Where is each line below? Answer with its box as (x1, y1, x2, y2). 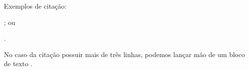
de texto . (4, 58, 33, 69)
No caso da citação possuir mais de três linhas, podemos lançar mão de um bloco (4, 49, 245, 59)
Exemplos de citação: (4, 1, 66, 11)
